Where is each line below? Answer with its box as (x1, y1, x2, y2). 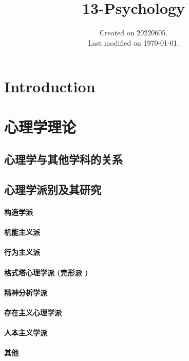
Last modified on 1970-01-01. (88, 37, 179, 48)
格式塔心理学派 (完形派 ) (4, 267, 88, 277)
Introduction (4, 76, 96, 97)
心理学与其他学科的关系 (4, 151, 123, 167)
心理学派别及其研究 (4, 182, 101, 197)
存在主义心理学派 (4, 307, 62, 317)
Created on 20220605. (99, 27, 168, 38)
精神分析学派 (4, 287, 47, 297)
